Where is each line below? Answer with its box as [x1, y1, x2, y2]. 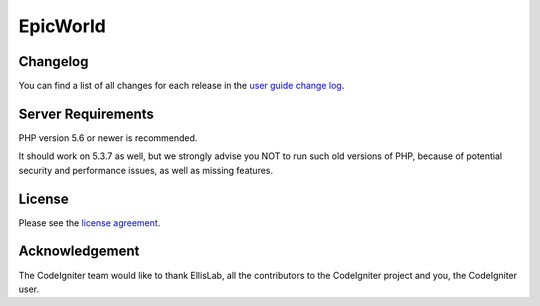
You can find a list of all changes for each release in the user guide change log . [18, 80, 345, 92]
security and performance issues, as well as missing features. [18, 164, 274, 176]
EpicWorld [18, 15, 107, 37]
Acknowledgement [18, 243, 140, 260]
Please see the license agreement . [18, 216, 161, 229]
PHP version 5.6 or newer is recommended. [18, 131, 198, 144]
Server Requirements [18, 105, 155, 122]
